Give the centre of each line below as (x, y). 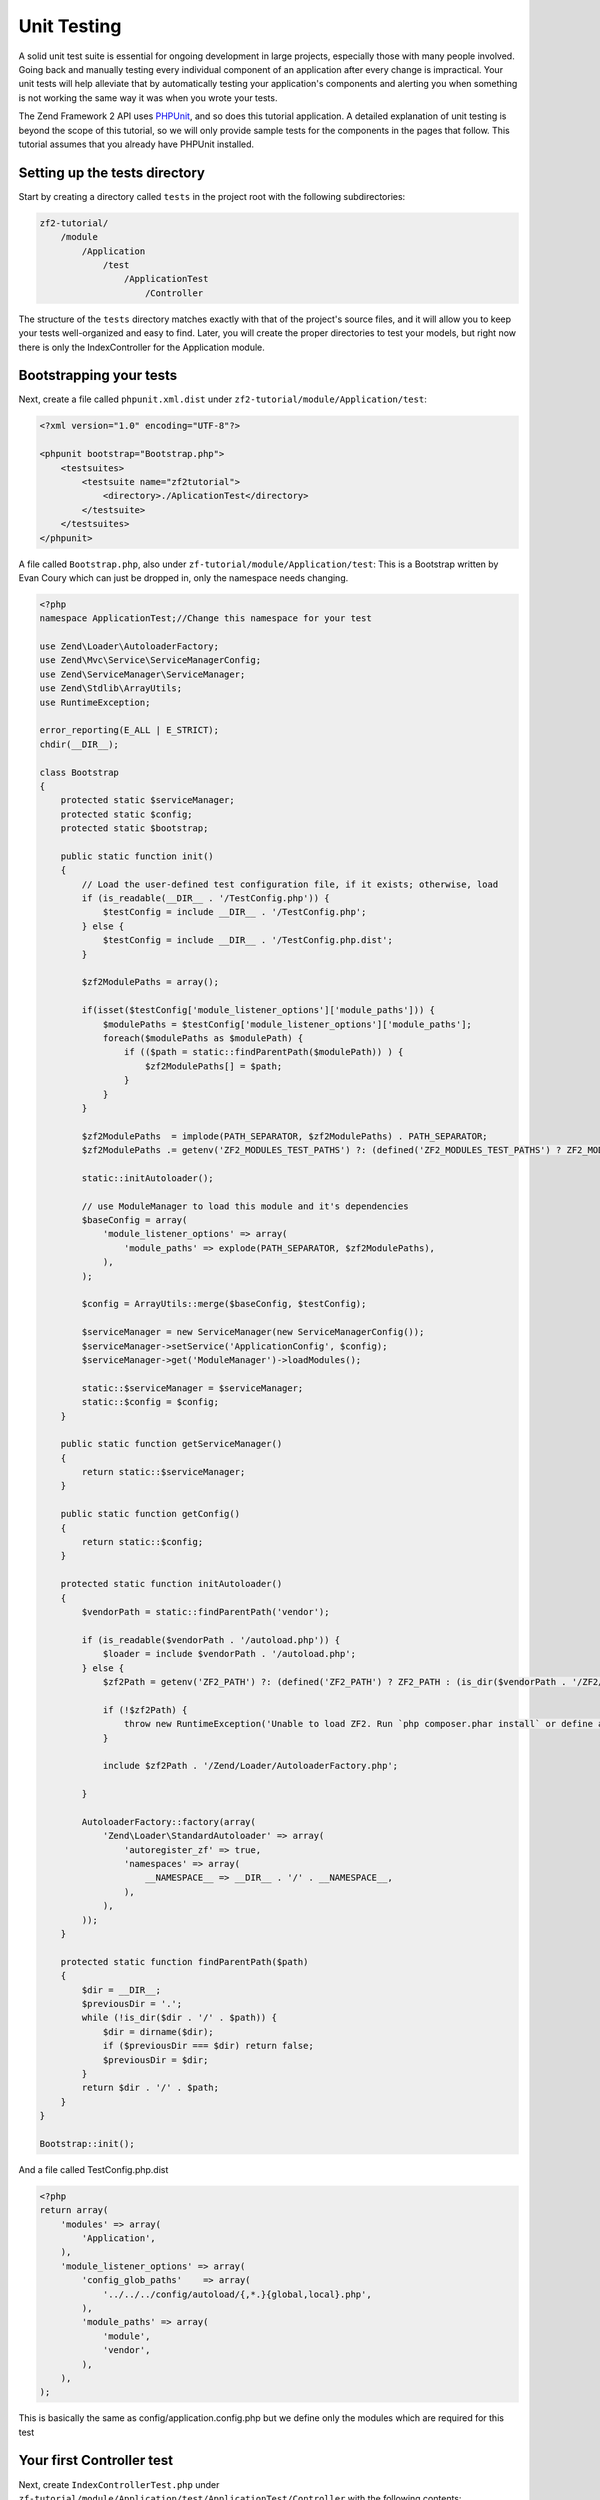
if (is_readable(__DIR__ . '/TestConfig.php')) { (205, 898)
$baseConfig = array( (134, 1220)
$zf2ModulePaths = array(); (150, 982)
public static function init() (137, 856)
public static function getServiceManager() (171, 1444)
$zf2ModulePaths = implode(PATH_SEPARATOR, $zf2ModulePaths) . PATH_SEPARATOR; (285, 1136)
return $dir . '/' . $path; (150, 2088)
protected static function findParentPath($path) (184, 1961)
